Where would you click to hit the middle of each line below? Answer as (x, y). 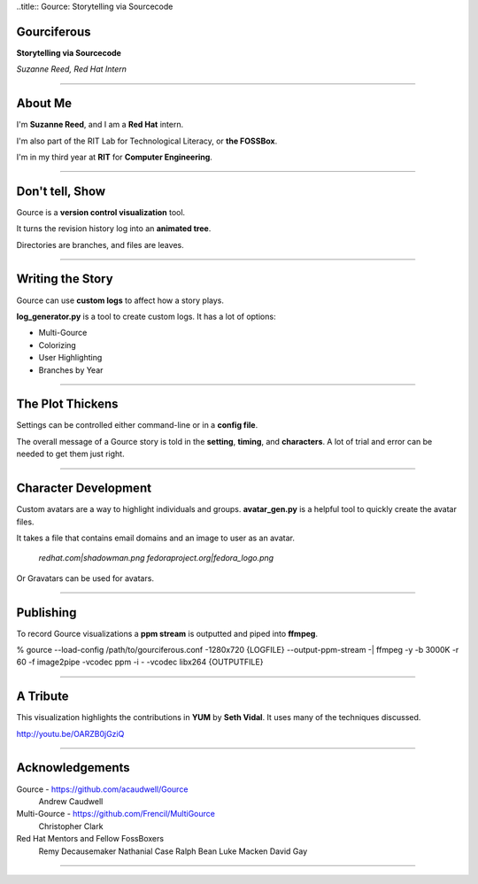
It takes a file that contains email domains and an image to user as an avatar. (156, 538)
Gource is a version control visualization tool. (101, 212)
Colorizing (58, 345)
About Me (44, 103)
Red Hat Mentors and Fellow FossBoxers (90, 839)
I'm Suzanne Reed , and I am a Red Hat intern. (100, 125)
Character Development (84, 489)
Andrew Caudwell (71, 801)
